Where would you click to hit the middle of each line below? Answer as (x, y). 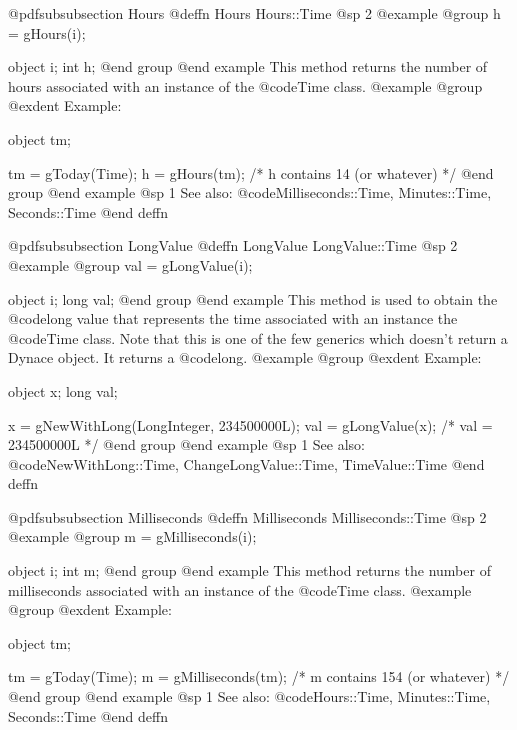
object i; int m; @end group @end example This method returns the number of (249, 570)
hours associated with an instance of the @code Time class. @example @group (245, 85)
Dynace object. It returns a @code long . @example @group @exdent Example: (245, 357)
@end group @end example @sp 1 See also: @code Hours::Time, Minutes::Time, (249, 696)
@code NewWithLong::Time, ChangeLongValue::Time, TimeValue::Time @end (246, 463)
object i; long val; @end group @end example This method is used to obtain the (253, 298)
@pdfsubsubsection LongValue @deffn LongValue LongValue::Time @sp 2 (233, 245)
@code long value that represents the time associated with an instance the (233, 318)
